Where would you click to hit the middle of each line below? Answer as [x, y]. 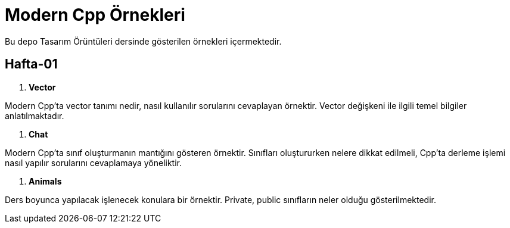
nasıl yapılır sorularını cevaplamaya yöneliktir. [94, 163]
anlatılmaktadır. [35, 115]
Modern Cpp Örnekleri [95, 15]
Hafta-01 [31, 64]
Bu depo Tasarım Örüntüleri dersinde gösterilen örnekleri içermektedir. [143, 41]
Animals [45, 181]
